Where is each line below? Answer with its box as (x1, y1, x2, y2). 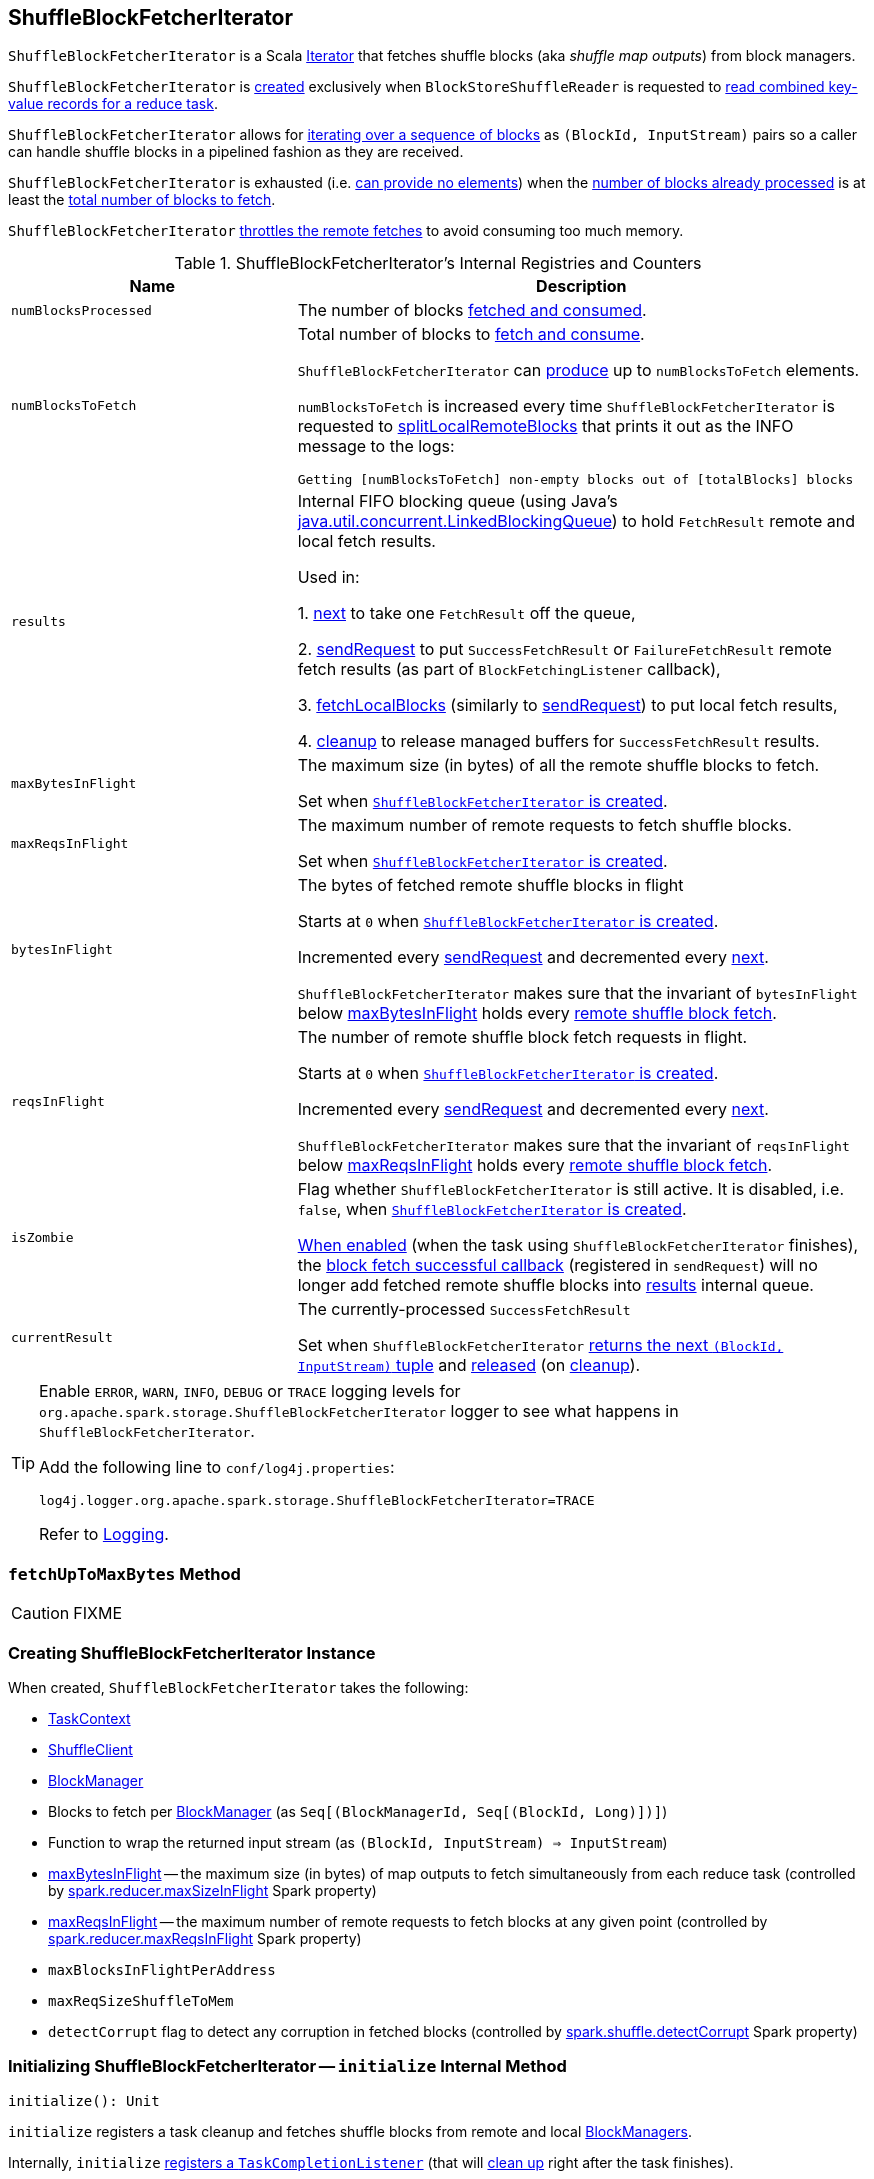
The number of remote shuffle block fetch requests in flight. (297, 1027, 748, 1048)
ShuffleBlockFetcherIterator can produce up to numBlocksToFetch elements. (297, 360, 860, 381)
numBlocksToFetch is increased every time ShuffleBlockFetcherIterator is (297, 396, 835, 417)
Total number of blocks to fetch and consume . (297, 324, 645, 345)
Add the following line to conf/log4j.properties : (39, 1457, 395, 1478)
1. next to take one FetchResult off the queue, (297, 603, 636, 624)
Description (536, 276, 627, 297)
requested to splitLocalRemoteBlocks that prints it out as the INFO (297, 416, 794, 437)
